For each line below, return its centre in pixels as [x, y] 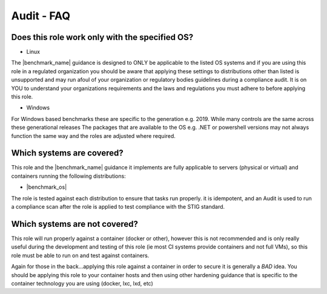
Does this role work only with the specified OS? [102, 37]
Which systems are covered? [67, 153]
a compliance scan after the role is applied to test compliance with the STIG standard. [118, 207]
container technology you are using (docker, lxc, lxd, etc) [82, 283]
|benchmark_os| [47, 187]
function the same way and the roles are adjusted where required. [93, 136]
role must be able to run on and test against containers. [80, 255]
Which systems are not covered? [75, 224]
